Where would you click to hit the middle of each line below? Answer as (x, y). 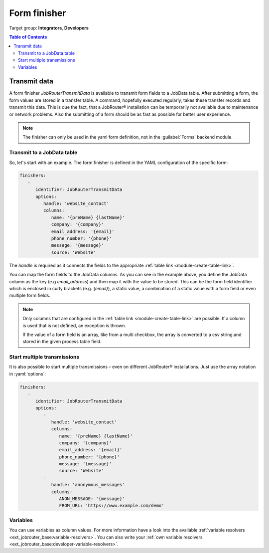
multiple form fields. (30, 295)
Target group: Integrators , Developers (49, 28)
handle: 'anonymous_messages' (88, 485)
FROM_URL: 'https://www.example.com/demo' (112, 506)
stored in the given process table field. (62, 342)
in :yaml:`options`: (28, 373)
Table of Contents (28, 37)
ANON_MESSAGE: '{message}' (92, 499)
